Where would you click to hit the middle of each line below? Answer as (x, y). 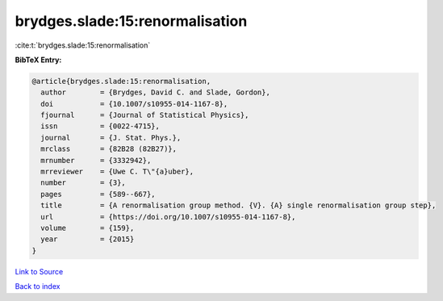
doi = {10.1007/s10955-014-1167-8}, (134, 104)
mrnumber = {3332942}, (96, 160)
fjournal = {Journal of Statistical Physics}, (145, 115)
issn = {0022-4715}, (100, 126)
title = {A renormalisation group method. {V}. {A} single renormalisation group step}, (238, 205)
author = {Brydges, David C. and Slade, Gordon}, (155, 92)
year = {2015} (88, 239)
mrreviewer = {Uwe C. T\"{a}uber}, (117, 172)
